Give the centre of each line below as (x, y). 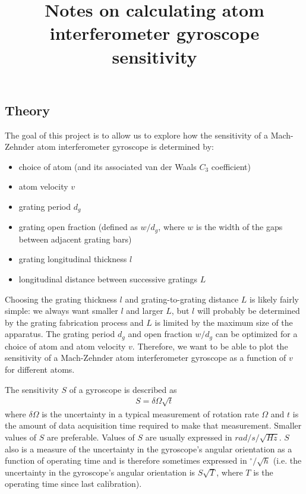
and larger (145, 311)
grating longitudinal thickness (73, 259)
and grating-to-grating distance (182, 299)
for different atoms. (40, 369)
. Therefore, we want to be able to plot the (210, 346)
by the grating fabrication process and (74, 322)
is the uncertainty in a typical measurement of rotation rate (150, 413)
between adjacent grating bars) (75, 239)
